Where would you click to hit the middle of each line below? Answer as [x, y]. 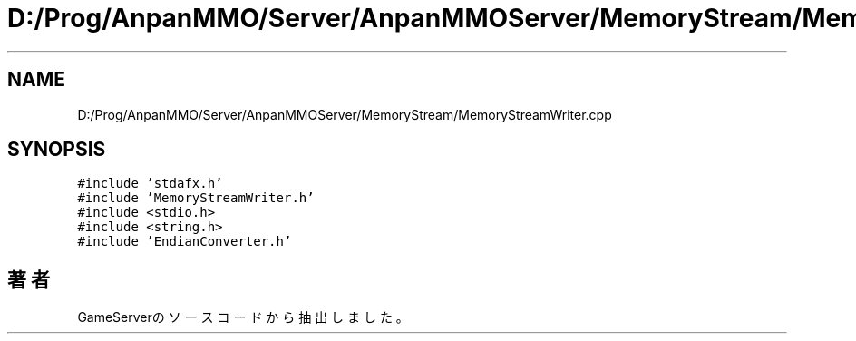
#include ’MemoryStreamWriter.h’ [196, 198]
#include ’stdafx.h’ [150, 184]
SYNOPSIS [57, 150]
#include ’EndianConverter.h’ [185, 242]
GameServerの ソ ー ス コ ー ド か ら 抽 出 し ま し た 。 [243, 317]
